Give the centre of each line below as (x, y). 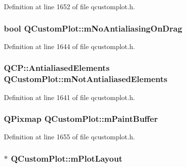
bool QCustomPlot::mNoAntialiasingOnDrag (93, 28)
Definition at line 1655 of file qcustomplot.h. (70, 137)
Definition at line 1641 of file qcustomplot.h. (70, 97)
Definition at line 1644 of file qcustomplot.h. (70, 46)
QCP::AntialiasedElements (57, 68)
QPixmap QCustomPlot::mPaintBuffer (81, 119)
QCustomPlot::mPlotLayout (67, 158)
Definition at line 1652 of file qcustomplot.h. (70, 6)
